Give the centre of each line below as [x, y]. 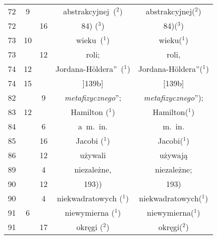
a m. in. [93, 126]
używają [173, 155]
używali [93, 155]
